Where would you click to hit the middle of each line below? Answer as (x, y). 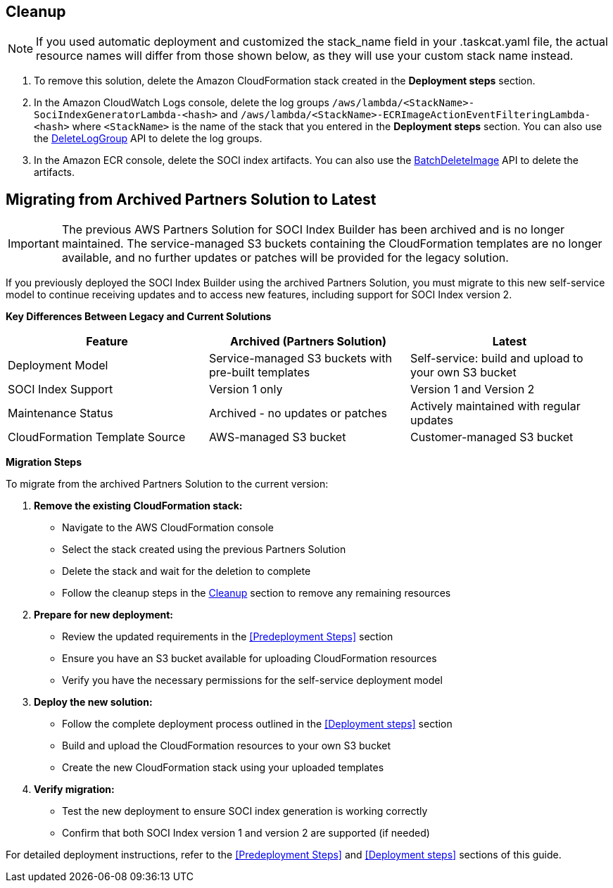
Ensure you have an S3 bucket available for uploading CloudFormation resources (249, 659)
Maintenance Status (61, 413)
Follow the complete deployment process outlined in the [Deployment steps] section (257, 724)
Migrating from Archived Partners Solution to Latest (191, 199)
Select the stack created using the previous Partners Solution (204, 550)
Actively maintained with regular (495, 406)
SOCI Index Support (61, 389)
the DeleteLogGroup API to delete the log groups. (148, 139)
